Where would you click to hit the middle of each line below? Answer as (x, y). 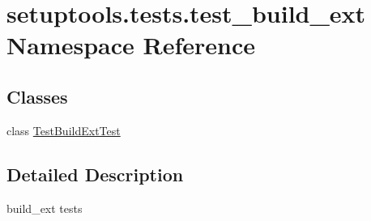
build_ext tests (45, 208)
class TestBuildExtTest (64, 130)
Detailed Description (95, 174)
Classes (37, 96)
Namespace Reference (131, 45)
